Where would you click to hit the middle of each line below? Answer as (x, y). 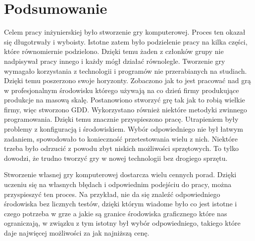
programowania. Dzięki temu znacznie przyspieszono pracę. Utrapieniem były (121, 119)
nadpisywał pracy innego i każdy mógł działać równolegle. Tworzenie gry (115, 61)
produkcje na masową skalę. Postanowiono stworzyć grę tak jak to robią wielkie (125, 100)
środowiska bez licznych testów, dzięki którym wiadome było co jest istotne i (121, 204)
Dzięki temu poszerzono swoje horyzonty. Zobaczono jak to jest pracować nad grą (127, 80)
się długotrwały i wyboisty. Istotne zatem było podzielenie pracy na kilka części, (126, 41)
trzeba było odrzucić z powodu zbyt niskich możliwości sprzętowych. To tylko (122, 148)
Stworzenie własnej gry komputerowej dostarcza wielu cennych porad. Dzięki (120, 174)
